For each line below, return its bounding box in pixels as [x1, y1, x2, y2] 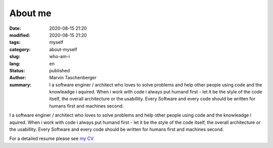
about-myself [49, 46, 77, 53]
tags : [9, 39, 21, 45]
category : [9, 46, 31, 53]
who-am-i [49, 54, 70, 60]
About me [9, 8, 52, 19]
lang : [9, 61, 21, 67]
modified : [9, 32, 30, 38]
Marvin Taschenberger [49, 75, 97, 81]
